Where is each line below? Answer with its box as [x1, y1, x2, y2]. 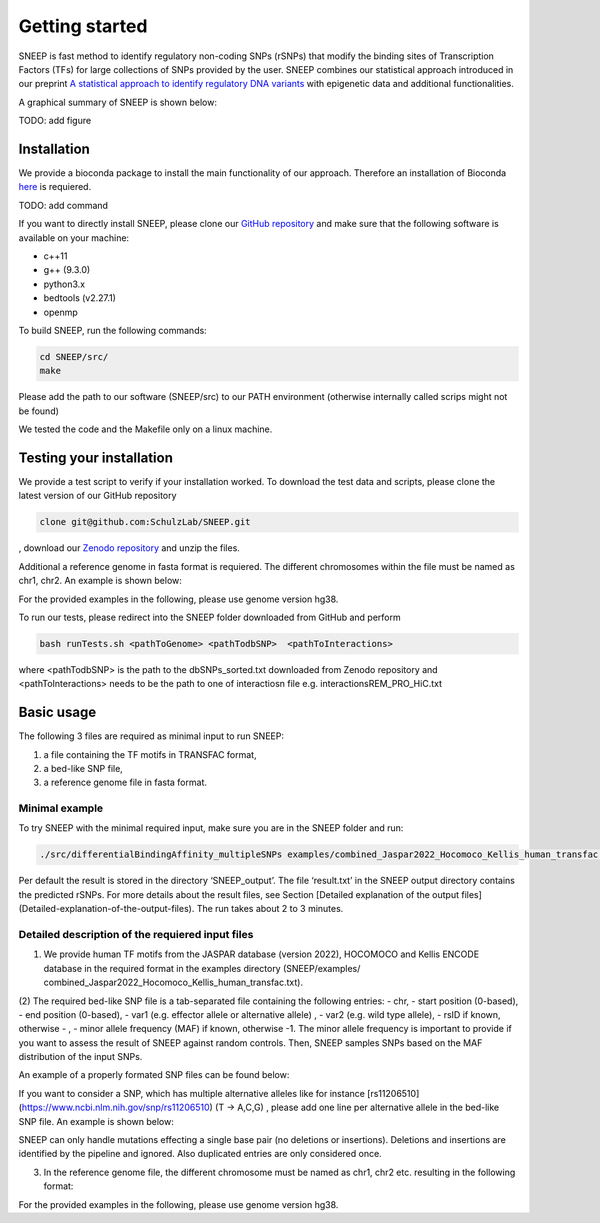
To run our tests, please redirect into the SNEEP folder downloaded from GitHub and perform [18, 611, 402, 623]
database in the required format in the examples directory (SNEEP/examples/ [43, 962, 361, 974]
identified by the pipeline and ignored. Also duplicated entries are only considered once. [18, 1148, 382, 1160]
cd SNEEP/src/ [39, 351, 109, 362]
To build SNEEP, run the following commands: [18, 324, 207, 336]
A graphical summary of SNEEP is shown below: [18, 96, 217, 108]
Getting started [18, 15, 148, 37]
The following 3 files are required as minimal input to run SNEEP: [18, 730, 285, 742]
